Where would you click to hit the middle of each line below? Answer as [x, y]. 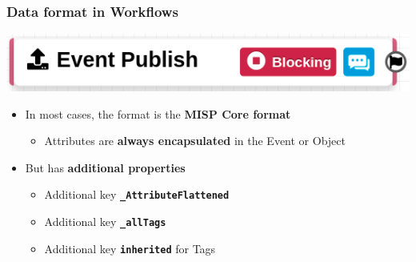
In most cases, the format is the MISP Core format [158, 113]
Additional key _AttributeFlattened [137, 194]
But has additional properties [105, 167]
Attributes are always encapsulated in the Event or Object [195, 141]
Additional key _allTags [105, 222]
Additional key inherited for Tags [130, 248]
